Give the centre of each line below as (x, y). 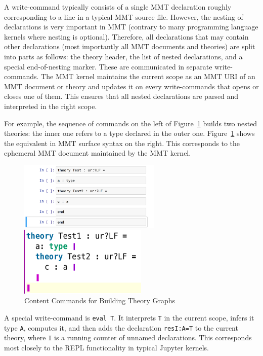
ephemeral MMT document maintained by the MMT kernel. (98, 153)
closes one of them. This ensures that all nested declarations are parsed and (121, 96)
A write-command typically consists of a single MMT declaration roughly (118, 7)
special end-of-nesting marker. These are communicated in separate (108, 66)
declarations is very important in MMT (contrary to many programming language (131, 27)
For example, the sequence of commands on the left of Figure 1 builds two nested (131, 123)
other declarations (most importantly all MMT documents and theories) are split (130, 46)
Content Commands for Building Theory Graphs (100, 300)
